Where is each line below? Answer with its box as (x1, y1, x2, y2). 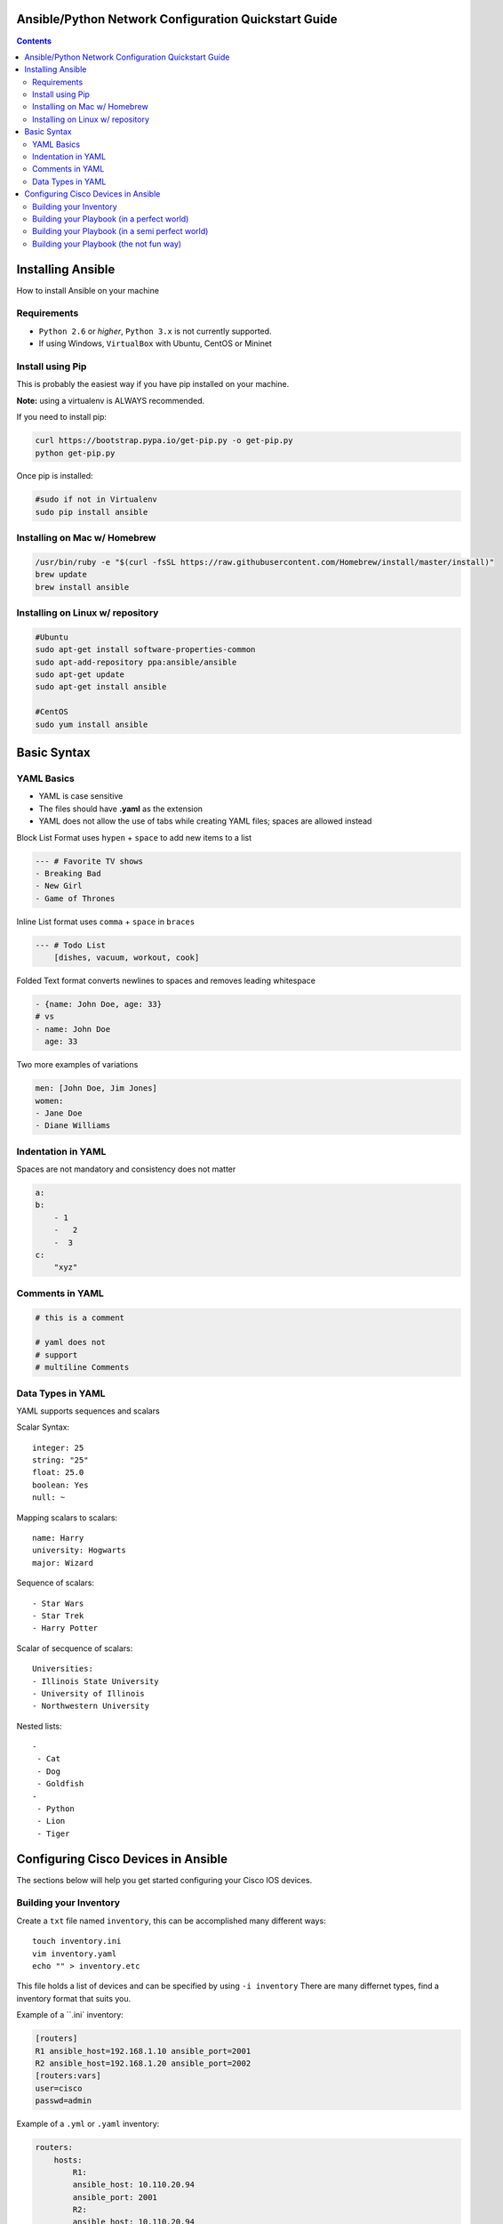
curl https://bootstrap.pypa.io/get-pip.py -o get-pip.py (35, 436, 293, 446)
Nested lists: (16, 1720, 62, 1731)
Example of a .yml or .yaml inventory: (16, 2118, 160, 2130)
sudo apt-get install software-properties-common (35, 645, 256, 655)
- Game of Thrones (35, 893, 116, 903)
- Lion (36, 1816, 66, 1826)
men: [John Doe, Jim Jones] (35, 1084, 157, 1093)
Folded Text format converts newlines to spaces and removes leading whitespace (16, 975, 315, 987)
